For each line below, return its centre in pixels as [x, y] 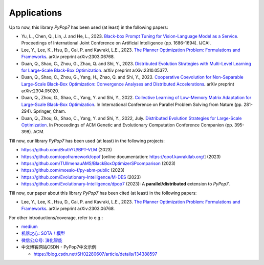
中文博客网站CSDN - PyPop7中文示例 [59, 247]
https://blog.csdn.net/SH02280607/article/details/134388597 [95, 254]
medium [29, 226]
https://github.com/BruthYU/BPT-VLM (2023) [67, 150]
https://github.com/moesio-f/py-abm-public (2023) [73, 170]
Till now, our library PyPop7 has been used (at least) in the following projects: [87, 141]
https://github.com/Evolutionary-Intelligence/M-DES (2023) [81, 177]
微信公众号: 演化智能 [42, 240]
